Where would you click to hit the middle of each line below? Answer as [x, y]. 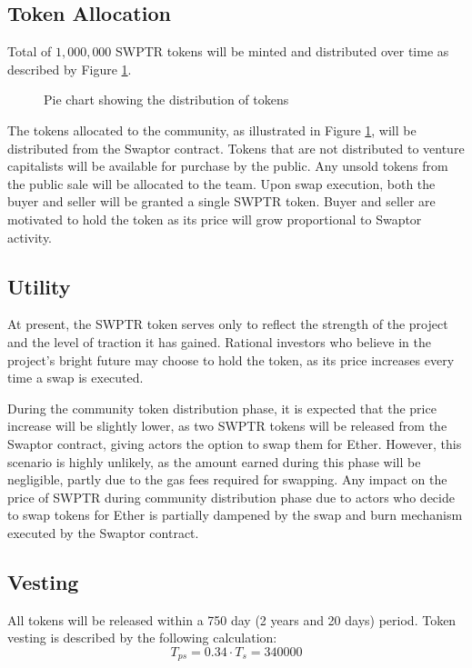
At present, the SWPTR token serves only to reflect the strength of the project [228, 324]
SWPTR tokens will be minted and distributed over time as [282, 51]
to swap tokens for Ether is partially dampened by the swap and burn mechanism [235, 515]
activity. [30, 237]
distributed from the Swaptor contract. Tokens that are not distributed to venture [236, 148]
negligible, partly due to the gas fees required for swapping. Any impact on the [227, 479]
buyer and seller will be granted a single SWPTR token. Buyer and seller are [221, 201]
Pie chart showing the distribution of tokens [166, 100]
